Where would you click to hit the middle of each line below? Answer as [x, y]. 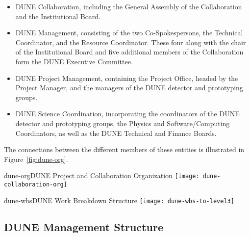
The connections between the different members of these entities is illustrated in [124, 149]
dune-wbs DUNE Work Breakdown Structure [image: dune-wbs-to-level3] [119, 200]
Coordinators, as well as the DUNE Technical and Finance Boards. [116, 133]
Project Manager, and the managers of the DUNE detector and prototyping [129, 88]
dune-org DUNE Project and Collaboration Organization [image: [102, 175]
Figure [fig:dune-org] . [36, 159]
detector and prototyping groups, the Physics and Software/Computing [123, 123]
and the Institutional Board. [58, 16]
